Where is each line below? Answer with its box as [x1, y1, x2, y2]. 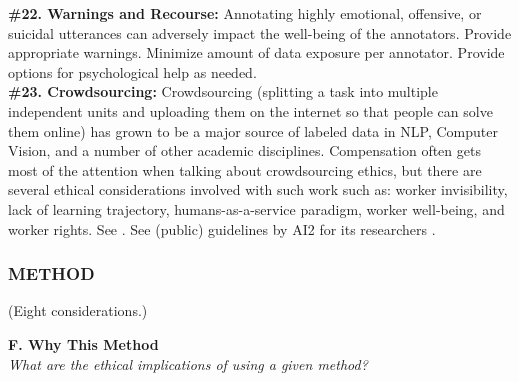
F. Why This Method [8, 333, 159, 354]
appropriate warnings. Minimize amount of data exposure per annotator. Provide [8, 42, 505, 63]
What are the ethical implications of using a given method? [8, 353, 368, 374]
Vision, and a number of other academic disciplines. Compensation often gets [8, 140, 481, 161]
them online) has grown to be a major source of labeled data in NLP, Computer [8, 120, 498, 141]
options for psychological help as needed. [8, 61, 257, 82]
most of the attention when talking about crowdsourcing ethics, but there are [8, 159, 482, 180]
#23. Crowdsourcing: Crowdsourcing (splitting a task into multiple [8, 81, 438, 102]
